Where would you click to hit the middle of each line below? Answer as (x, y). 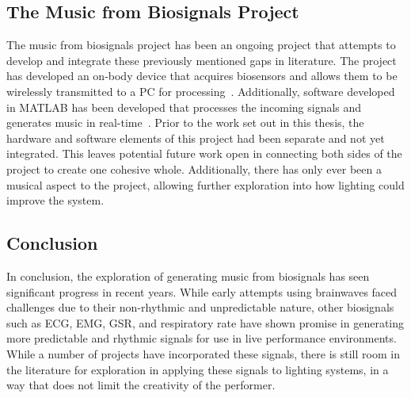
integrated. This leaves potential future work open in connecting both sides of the (204, 153)
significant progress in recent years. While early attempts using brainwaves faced (202, 291)
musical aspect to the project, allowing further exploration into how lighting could (205, 184)
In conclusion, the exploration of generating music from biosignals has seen (188, 276)
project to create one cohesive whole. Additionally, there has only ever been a (194, 168)
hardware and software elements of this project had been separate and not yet (196, 138)
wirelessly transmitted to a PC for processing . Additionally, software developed (201, 91)
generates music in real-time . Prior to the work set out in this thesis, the (185, 122)
